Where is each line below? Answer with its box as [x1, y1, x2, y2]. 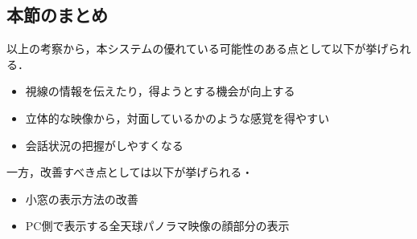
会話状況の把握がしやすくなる [25, 136, 184, 153]
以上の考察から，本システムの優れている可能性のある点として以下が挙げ [6, 40, 389, 57]
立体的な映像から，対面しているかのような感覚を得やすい [25, 109, 329, 126]
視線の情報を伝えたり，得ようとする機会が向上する [25, 83, 295, 99]
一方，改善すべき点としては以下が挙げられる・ [6, 164, 254, 180]
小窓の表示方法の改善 [25, 190, 138, 207]
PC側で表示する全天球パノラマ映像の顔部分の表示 [25, 217, 290, 234]
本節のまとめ [6, 2, 108, 27]
